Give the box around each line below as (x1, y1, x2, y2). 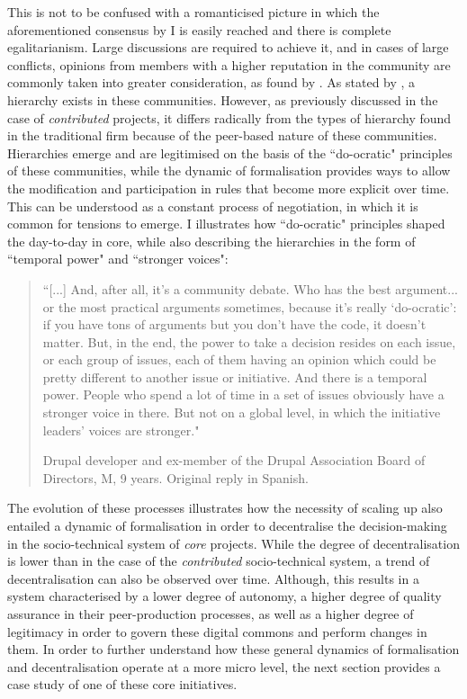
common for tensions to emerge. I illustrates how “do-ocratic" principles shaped (7, 214, 445, 233)
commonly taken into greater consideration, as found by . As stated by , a (7, 73, 416, 92)
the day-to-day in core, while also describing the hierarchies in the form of (7, 231, 416, 250)
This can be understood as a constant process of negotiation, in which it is (7, 196, 418, 215)
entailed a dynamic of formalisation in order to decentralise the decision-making (7, 516, 447, 535)
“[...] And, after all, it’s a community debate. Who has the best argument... (42, 279, 458, 298)
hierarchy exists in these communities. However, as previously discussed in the (7, 90, 438, 109)
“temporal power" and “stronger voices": (7, 249, 229, 268)
